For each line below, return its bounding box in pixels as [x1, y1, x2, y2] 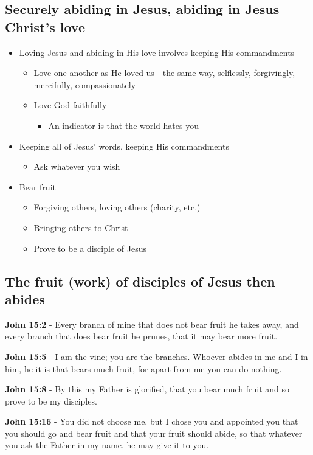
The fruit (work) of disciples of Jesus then [5, 271, 275, 290]
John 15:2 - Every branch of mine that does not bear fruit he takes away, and [5, 318, 299, 330]
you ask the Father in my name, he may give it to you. [5, 439, 209, 451]
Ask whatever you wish [33, 160, 120, 173]
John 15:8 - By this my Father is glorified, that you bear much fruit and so [5, 383, 290, 395]
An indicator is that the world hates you [48, 119, 199, 131]
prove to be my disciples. [5, 394, 97, 407]
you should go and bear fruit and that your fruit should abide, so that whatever [5, 426, 303, 439]
